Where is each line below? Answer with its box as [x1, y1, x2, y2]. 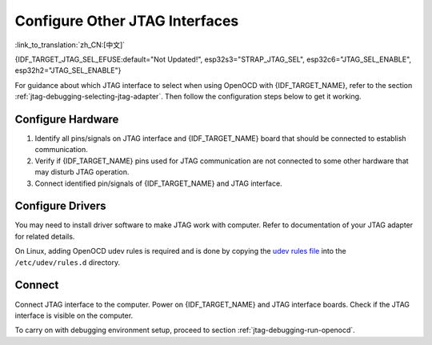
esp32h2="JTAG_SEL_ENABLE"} [14, 66, 122, 75]
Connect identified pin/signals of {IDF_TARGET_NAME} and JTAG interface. [34, 179, 283, 188]
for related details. [14, 231, 75, 241]
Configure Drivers [14, 199, 107, 213]
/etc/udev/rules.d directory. [14, 257, 121, 267]
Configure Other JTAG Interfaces [14, 12, 239, 30]
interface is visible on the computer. [14, 311, 134, 320]
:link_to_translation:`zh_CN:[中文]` [14, 40, 126, 50]
